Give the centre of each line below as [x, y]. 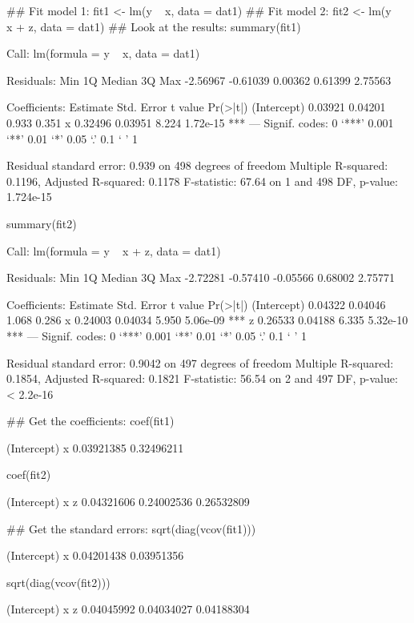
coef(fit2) [29, 474]
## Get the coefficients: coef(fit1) [90, 421]
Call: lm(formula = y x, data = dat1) [103, 53]
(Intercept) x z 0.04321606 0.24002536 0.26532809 [128, 502]
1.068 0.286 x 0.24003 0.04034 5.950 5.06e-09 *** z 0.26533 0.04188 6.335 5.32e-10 [207, 320]
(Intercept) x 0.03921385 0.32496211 [95, 447]
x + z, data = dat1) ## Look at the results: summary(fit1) [154, 26]
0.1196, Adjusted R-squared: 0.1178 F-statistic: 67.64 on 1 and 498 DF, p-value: [202, 181]
